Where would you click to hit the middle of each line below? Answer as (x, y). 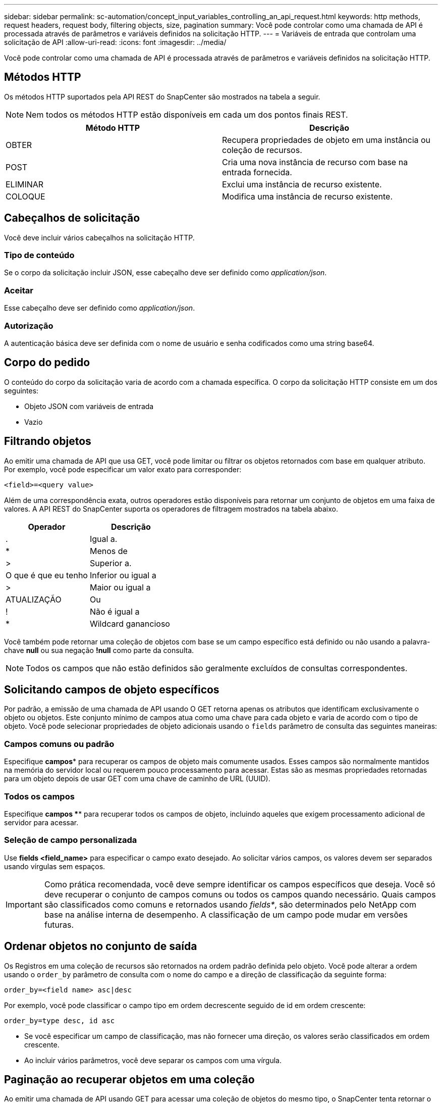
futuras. (59, 924)
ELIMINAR (25, 184)
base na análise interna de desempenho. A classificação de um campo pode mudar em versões (226, 914)
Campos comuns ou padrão (59, 744)
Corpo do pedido (47, 363)
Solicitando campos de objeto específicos (112, 690)
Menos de (108, 551)
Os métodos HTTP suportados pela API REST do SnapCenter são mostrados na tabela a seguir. (162, 96)
